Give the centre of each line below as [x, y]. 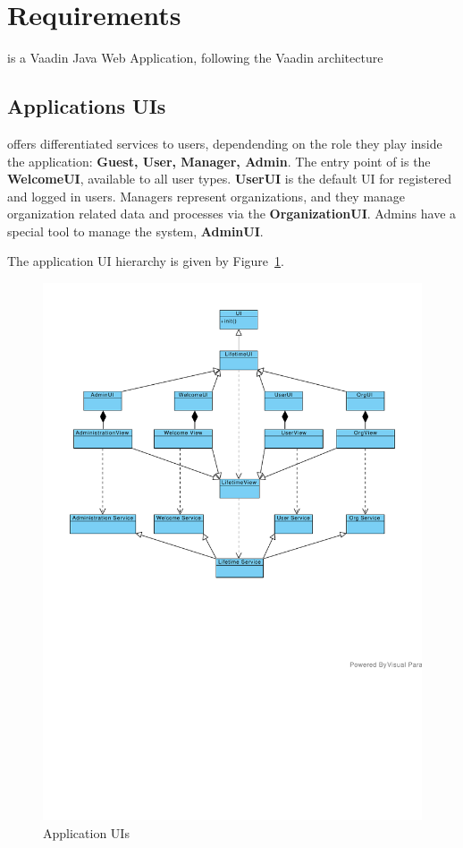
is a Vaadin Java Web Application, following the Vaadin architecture [195, 58]
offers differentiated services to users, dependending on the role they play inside [225, 143]
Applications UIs [87, 106]
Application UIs [86, 832]
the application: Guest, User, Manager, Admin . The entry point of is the [219, 161]
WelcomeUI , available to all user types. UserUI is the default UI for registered [229, 179]
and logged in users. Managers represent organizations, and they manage [206, 196]
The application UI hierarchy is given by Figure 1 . [146, 261]
